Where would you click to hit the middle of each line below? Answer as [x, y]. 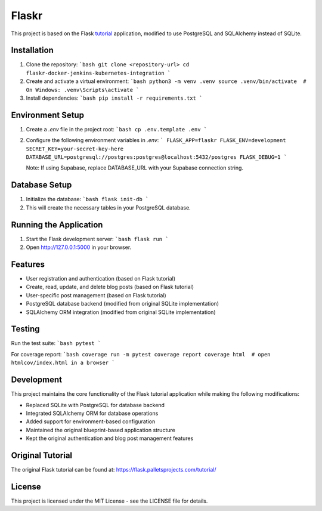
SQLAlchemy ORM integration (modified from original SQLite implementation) [121, 312]
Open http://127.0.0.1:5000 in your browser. [79, 247]
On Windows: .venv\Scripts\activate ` [83, 90]
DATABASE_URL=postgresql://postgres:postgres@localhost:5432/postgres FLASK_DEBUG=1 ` [157, 157]
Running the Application [57, 225]
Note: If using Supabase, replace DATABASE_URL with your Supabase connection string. [135, 168]
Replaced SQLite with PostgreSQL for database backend [95, 405]
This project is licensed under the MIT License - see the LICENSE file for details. [109, 501]
